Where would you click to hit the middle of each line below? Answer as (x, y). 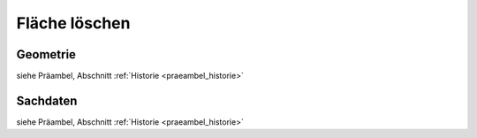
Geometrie (46, 54)
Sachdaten (47, 100)
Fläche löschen (73, 23)
